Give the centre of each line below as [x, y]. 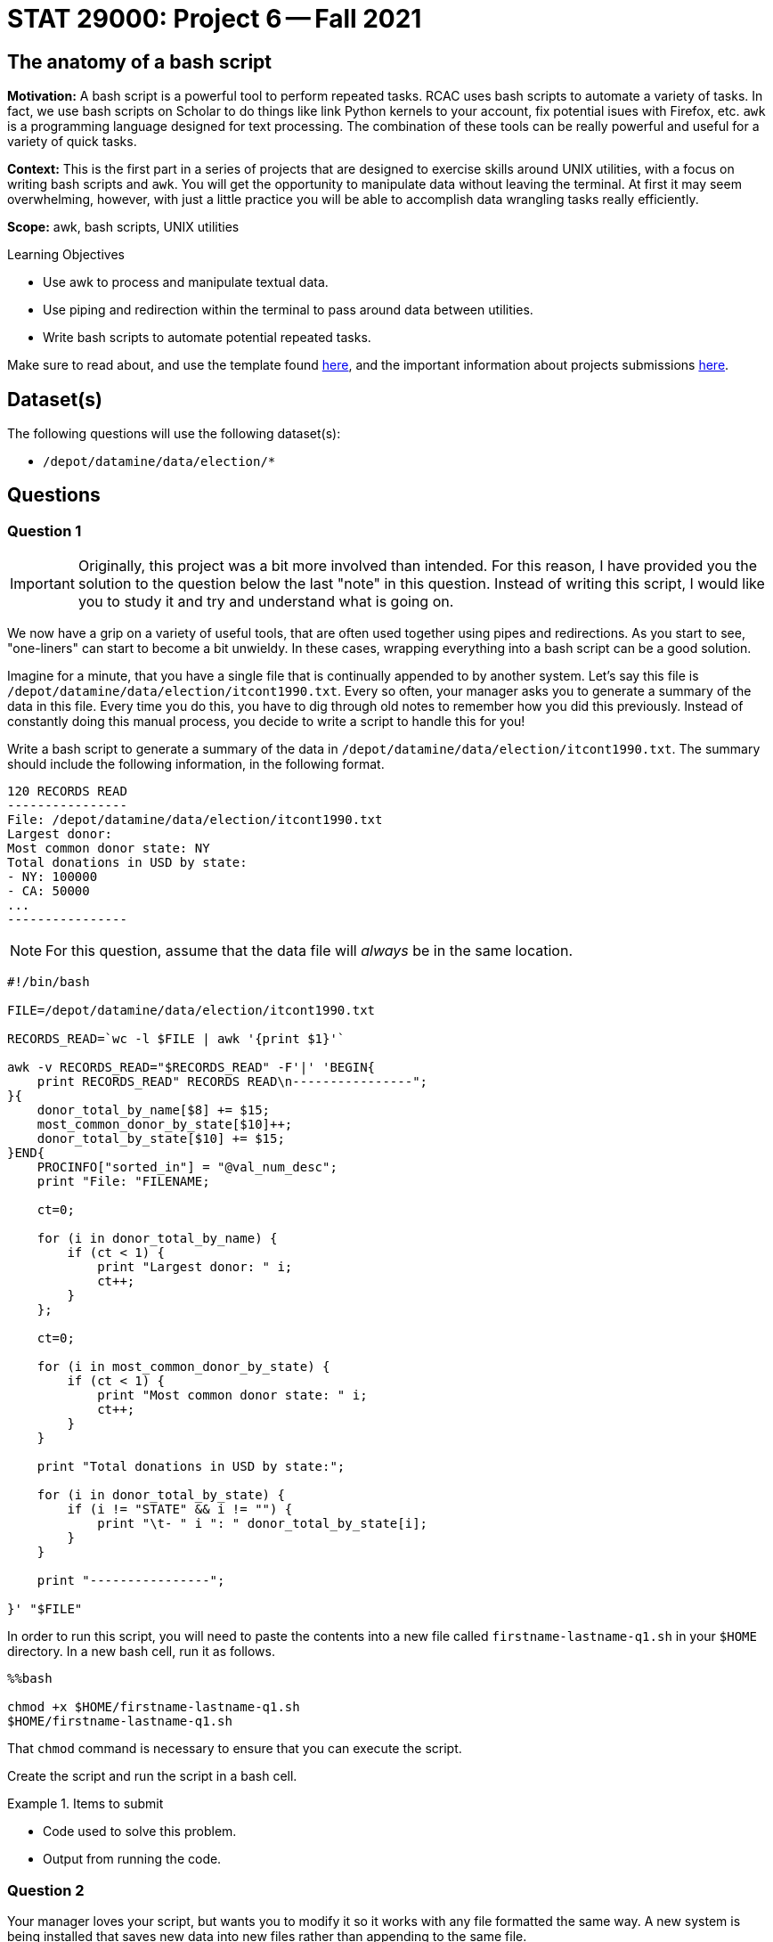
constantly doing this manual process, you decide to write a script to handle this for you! [266, 722]
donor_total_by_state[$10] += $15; [161, 1139]
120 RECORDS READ [67, 791]
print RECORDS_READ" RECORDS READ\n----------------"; [232, 1082]
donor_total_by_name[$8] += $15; [154, 1110]
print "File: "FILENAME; [123, 1182]
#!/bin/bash [49, 982]
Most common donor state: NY [109, 849]
